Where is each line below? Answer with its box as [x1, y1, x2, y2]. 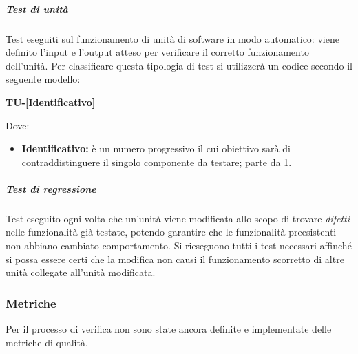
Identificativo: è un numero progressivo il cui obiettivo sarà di [21, 141, 291, 156]
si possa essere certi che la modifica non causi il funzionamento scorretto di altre [6, 251, 344, 266]
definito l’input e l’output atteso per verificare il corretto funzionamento [6, 45, 309, 59]
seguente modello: [6, 72, 81, 86]
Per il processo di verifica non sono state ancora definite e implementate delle [6, 322, 332, 336]
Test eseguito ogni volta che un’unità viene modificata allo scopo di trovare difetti [6, 211, 350, 225]
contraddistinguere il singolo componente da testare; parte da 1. [21, 154, 292, 169]
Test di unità [6, 1, 68, 16]
